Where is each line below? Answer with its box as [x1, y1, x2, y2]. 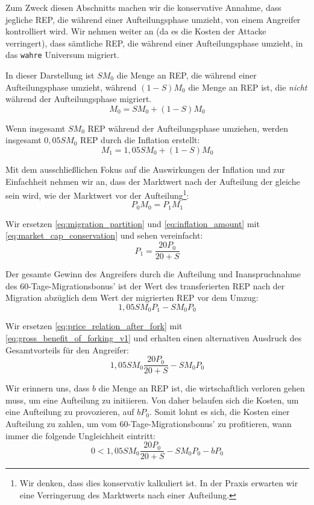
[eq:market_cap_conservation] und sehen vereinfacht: [5, 229, 203, 242]
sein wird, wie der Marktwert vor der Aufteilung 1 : [5, 187, 189, 201]
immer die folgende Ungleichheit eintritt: [5, 429, 155, 442]
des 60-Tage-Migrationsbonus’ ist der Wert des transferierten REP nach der [5, 279, 285, 292]
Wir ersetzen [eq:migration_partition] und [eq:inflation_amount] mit [5, 217, 260, 230]
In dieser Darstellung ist [5, 69, 95, 82]
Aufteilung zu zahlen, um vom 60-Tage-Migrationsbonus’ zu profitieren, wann [5, 417, 292, 429]
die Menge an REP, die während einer [116, 69, 257, 82]
